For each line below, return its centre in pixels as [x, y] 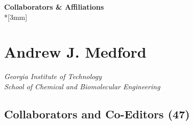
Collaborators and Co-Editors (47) [97, 114]
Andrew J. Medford [75, 52]
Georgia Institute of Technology [53, 76]
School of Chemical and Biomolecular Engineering [82, 86]
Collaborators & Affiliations [54, 7]
